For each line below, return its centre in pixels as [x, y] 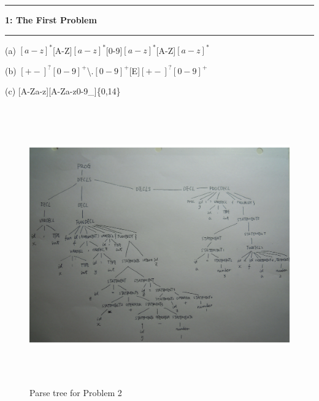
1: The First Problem [51, 20]
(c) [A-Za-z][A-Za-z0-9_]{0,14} [63, 91]
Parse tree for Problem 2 [76, 392]
